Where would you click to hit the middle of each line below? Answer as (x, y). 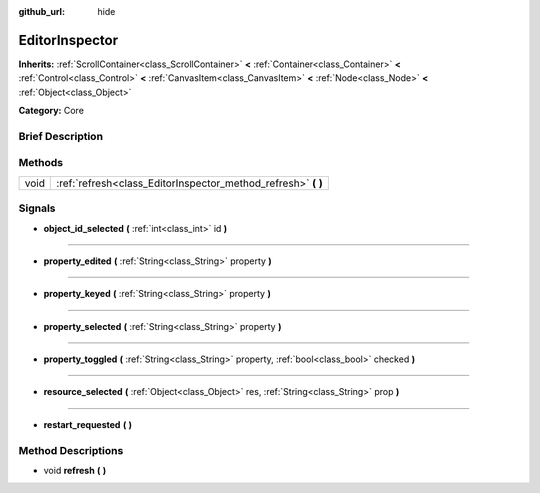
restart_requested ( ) (88, 424)
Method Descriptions (71, 450)
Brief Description (61, 136)
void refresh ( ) (75, 471)
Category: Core (51, 111)
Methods (41, 163)
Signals (37, 208)
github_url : (41, 11)
